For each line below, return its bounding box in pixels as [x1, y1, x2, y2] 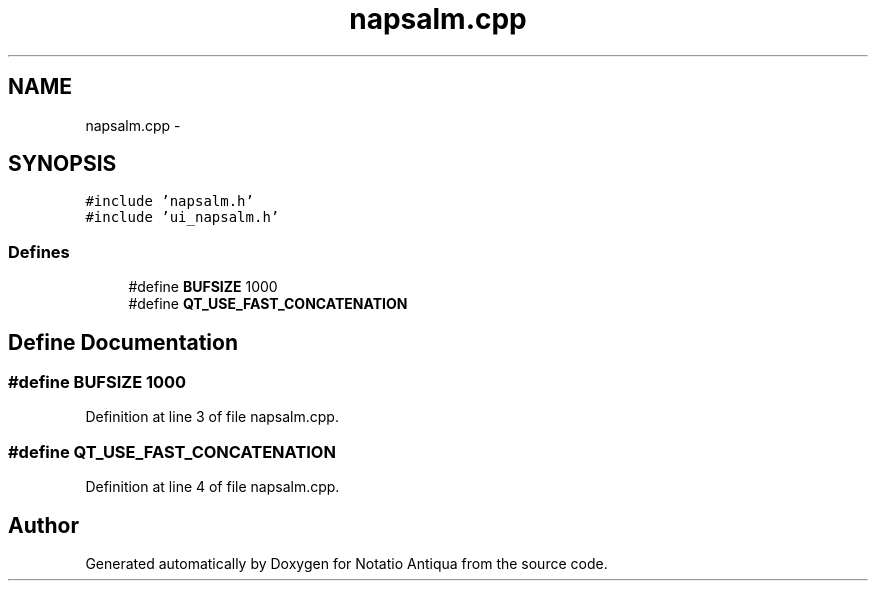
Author [8, 512, 79, 538]
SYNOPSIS [8, 151, 117, 177]
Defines [8, 241, 70, 262]
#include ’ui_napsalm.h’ [85, 209, 280, 226]
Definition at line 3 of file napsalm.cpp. [85, 408, 339, 426]
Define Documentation [8, 329, 238, 355]
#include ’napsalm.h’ [85, 193, 254, 210]
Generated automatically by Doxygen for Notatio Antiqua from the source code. [85, 555, 608, 572]
